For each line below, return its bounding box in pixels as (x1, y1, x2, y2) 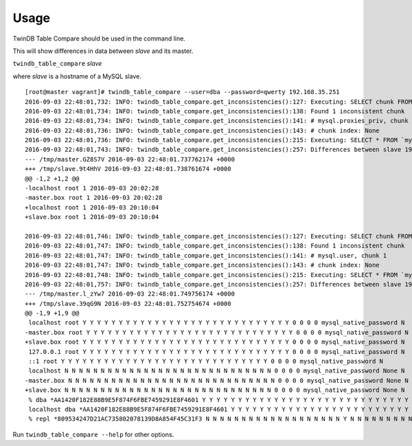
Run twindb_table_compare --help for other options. (12, 430, 174, 438)
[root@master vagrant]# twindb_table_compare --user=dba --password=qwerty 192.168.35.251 (25, 88, 340, 96)
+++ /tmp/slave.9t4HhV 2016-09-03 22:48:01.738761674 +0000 (25, 165, 231, 173)
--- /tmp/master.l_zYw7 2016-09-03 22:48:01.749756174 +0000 (25, 290, 235, 298)
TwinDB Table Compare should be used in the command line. (12, 34, 185, 43)
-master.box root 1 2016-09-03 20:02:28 (25, 194, 163, 202)
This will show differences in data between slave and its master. (12, 47, 194, 55)
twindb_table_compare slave (12, 59, 102, 68)
